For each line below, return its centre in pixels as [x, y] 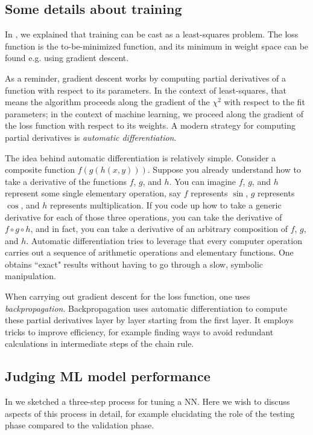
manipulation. [30, 276]
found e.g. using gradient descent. [67, 58]
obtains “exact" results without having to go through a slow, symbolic [134, 264]
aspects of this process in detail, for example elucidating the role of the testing [150, 413]
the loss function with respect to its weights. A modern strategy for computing [150, 125]
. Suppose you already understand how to [224, 169]
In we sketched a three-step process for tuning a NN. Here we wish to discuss [147, 401]
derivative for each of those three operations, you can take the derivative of [144, 217]
